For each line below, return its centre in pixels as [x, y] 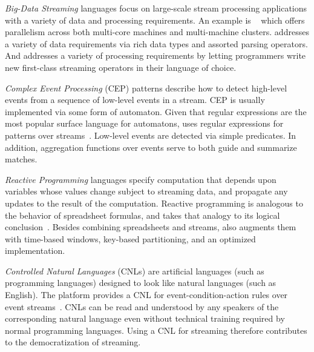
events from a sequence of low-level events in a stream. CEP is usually [135, 100]
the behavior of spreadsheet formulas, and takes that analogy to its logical [142, 215]
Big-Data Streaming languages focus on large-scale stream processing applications [156, 8]
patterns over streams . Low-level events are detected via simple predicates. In [151, 135]
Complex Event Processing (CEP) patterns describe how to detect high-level [146, 88]
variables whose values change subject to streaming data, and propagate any [146, 191]
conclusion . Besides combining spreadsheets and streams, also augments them [151, 227]
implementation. [35, 251]
